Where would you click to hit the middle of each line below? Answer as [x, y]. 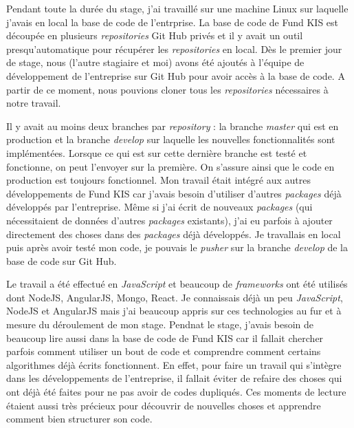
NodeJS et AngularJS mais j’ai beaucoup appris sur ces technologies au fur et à [174, 311]
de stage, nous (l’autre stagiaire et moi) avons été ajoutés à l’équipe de [155, 62]
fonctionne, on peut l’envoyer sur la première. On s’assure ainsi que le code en [170, 166]
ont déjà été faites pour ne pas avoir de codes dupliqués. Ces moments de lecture [176, 392]
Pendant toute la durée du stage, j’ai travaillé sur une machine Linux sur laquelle [177, 8]
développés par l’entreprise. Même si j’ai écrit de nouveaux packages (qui [159, 207]
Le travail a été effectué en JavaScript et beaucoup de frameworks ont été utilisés [177, 284]
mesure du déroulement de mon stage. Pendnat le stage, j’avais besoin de [160, 324]
